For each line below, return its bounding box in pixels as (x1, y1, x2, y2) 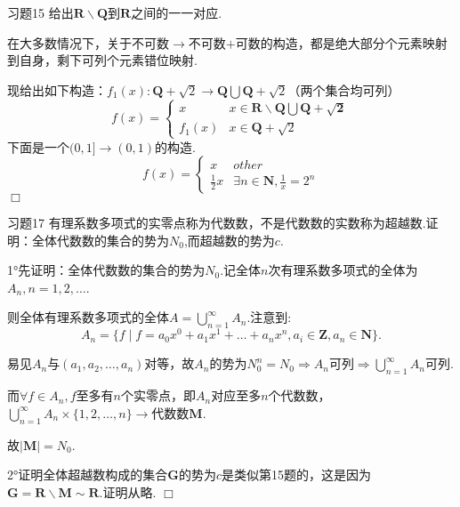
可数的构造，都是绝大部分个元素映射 (235, 33, 448, 52)
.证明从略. (99, 482, 157, 501)
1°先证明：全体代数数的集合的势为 (7, 261, 206, 279)
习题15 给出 (7, 4, 74, 21)
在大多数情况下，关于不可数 (7, 33, 169, 52)
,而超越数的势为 (183, 230, 275, 249)
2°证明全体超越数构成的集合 (7, 465, 168, 484)
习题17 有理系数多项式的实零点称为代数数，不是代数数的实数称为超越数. (7, 213, 426, 232)
